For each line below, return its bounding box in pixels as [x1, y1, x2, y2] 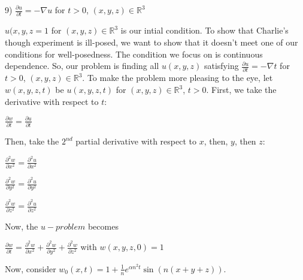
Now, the [5, 219, 38, 232]
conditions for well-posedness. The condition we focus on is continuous [5, 47, 263, 60]
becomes [87, 219, 119, 232]
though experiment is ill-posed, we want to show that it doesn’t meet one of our [5, 35, 298, 48]
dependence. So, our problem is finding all [5, 59, 159, 72]
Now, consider [5, 262, 56, 275]
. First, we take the [206, 83, 277, 95]
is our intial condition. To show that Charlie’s [120, 24, 289, 37]
